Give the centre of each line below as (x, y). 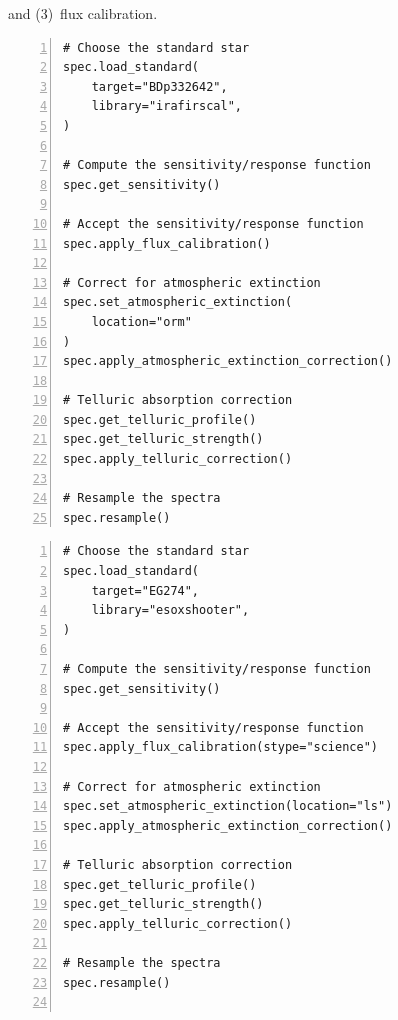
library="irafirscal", (166, 106)
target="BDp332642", (159, 86)
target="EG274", (145, 590)
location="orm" (141, 321)
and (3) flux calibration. (83, 13)
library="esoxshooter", (170, 610)
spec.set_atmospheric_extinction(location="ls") (228, 806)
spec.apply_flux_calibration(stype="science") (220, 747)
